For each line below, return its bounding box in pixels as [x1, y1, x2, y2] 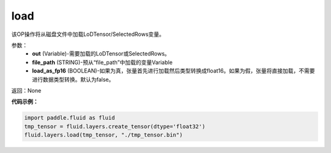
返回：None [11, 87, 42, 94]
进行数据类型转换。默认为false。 [32, 76, 115, 83]
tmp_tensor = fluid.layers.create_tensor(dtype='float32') [24, 123, 205, 130]
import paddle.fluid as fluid [24, 115, 115, 121]
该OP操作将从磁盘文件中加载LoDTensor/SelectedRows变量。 [11, 30, 165, 38]
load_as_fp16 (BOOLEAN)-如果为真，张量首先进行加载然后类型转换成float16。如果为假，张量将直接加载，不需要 [32, 67, 315, 74]
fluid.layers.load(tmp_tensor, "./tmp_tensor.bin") [24, 132, 183, 138]
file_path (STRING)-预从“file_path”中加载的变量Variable [32, 59, 173, 66]
